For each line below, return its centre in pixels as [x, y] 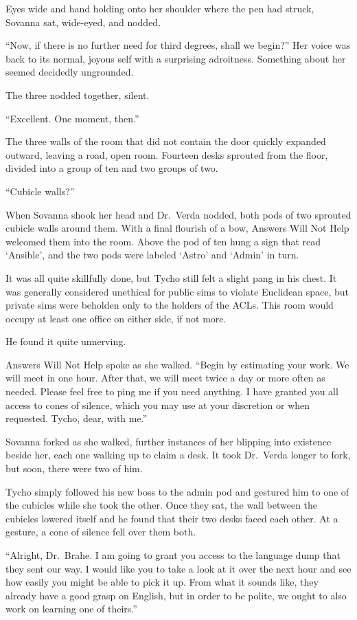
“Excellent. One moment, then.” [72, 118]
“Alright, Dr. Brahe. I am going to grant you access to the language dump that [173, 555]
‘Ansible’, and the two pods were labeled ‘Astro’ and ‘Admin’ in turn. [152, 255]
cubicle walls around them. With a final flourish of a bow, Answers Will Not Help [177, 228]
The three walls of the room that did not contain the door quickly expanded [166, 141]
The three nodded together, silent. [78, 95]
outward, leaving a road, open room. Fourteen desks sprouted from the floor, [167, 154]
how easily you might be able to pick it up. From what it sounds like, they [162, 582]
